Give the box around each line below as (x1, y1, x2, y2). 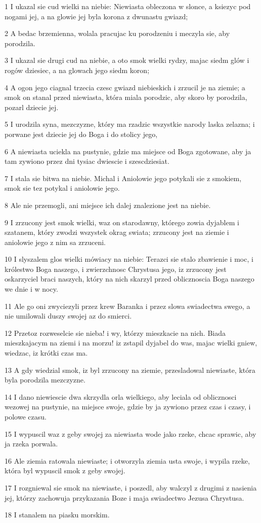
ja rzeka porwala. (5, 438, 58, 449)
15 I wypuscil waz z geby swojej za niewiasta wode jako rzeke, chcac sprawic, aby (5, 428, 256, 439)
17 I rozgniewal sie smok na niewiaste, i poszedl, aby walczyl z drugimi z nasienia (5, 482, 257, 493)
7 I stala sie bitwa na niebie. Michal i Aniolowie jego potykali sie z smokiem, (5, 172, 242, 183)
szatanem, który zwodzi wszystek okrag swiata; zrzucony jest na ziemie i (5, 227, 229, 237)
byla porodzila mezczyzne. (5, 374, 85, 385)
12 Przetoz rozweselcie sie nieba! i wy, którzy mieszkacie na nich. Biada (5, 327, 226, 338)
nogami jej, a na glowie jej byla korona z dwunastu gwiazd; (5, 11, 188, 21)
